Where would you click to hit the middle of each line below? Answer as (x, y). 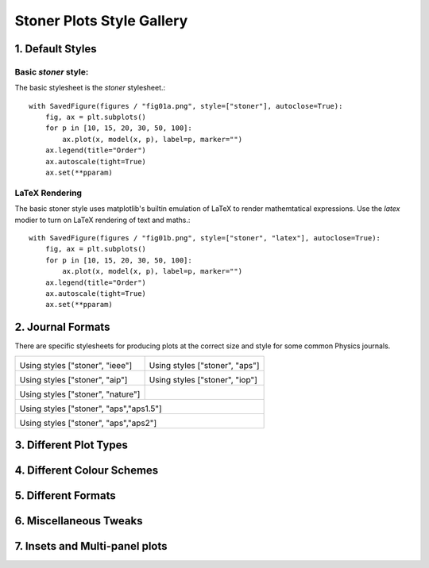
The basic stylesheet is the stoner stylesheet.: (90, 88)
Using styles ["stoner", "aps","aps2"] (88, 423)
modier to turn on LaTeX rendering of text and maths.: (102, 220)
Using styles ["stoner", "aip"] (73, 379)
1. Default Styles (56, 49)
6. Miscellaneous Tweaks (79, 521)
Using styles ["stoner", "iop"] (203, 379)
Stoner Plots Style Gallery (101, 21)
